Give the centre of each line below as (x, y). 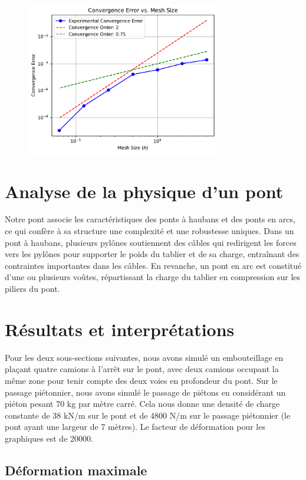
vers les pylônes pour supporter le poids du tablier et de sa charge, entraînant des (152, 254)
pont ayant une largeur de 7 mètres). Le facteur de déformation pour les (135, 427)
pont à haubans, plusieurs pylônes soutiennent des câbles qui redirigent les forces (151, 242)
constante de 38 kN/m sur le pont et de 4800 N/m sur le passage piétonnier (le (148, 415)
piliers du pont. (32, 289)
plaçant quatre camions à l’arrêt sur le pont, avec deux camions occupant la (142, 369)
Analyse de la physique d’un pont (144, 191)
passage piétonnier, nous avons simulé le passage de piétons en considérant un (145, 392)
